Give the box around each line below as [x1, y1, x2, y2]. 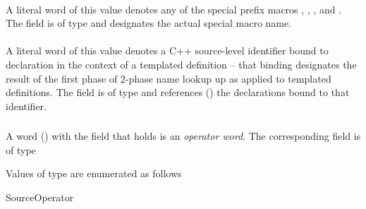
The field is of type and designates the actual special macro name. [6, 16, 292, 30]
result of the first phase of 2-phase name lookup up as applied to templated [6, 71, 331, 85]
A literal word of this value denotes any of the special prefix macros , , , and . [6, 1, 342, 16]
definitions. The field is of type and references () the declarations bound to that [6, 85, 350, 100]
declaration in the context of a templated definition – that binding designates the [6, 56, 357, 71]
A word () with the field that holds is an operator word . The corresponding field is [6, 129, 361, 143]
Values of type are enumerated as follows [6, 166, 182, 181]
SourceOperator [6, 190, 74, 205]
